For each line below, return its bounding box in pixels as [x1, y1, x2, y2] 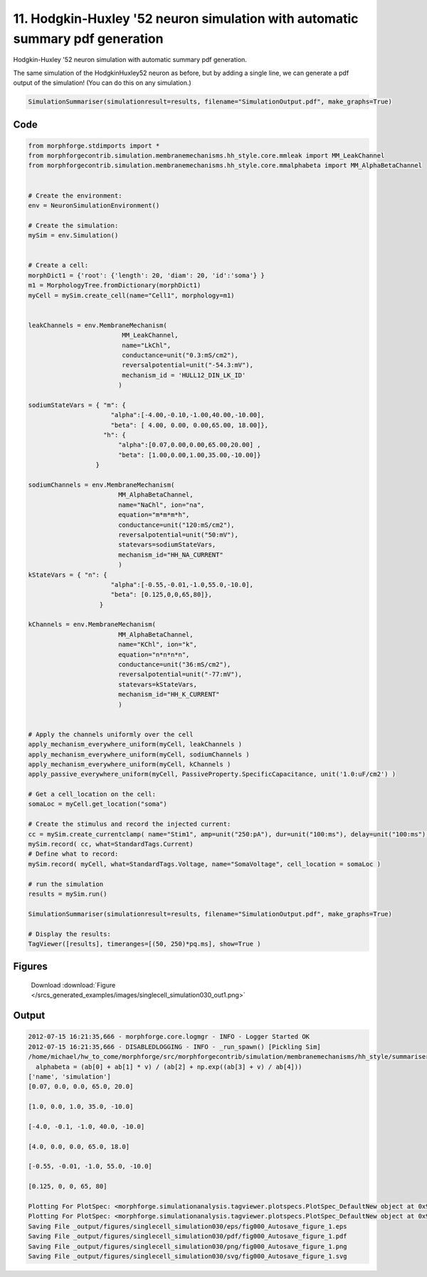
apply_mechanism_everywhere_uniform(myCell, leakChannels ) [28, 740, 243, 749]
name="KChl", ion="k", [117, 640, 197, 649]
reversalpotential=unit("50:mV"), [117, 530, 238, 538]
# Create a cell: [28, 261, 89, 270]
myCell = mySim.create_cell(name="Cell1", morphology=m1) [28, 291, 235, 299]
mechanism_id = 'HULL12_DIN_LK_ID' [122, 371, 246, 379]
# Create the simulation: [28, 221, 119, 230]
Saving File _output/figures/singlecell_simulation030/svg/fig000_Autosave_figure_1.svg [28, 1252, 348, 1260]
